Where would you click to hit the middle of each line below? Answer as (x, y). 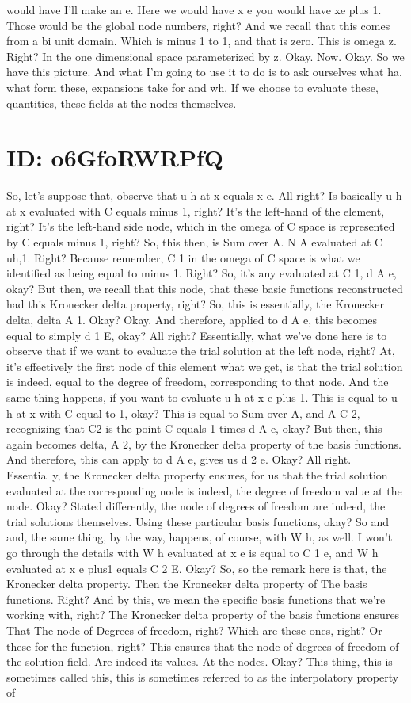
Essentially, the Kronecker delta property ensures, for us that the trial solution (197, 474)
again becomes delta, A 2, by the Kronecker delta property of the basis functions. (204, 443)
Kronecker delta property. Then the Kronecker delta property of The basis (187, 584)
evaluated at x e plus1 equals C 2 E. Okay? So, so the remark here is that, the (197, 568)
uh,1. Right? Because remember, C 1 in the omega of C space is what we (183, 257)
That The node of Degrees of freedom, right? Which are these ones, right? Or (194, 630)
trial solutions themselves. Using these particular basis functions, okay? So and (198, 521)
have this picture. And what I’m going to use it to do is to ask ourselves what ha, (204, 72)
